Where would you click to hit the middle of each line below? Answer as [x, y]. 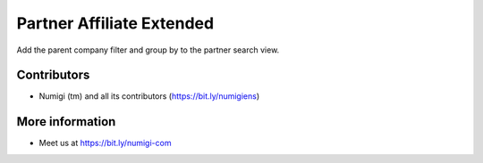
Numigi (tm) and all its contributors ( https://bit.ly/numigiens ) [149, 96]
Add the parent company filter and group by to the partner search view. [148, 50]
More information [66, 122]
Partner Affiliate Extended [115, 23]
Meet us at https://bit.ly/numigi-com [105, 143]
